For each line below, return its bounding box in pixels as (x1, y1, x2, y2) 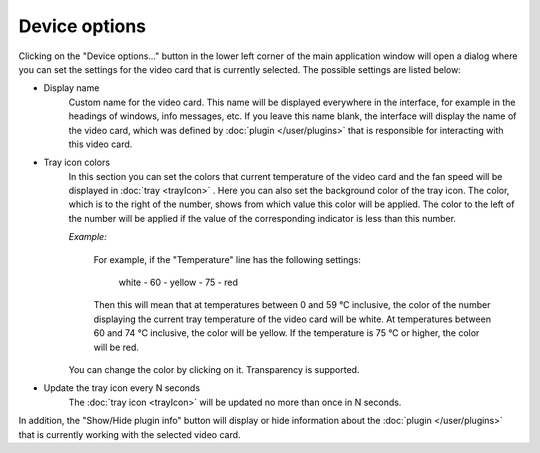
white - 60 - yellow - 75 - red (118, 276, 239, 289)
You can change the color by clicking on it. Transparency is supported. (68, 363, 360, 375)
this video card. (68, 138, 133, 150)
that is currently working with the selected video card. (18, 428, 241, 440)
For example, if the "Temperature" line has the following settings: (93, 253, 362, 265)
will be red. (93, 341, 140, 353)
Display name (43, 82, 100, 94)
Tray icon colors (43, 156, 110, 169)
